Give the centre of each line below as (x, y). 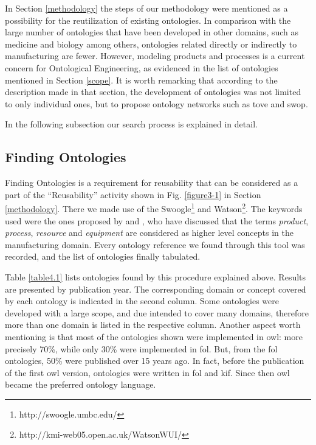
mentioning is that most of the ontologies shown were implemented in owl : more (154, 336)
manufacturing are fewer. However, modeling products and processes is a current (155, 56)
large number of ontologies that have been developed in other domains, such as (152, 32)
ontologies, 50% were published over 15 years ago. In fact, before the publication (155, 361)
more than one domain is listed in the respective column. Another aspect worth (153, 325)
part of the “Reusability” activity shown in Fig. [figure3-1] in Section (133, 194)
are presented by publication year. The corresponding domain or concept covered (156, 289)
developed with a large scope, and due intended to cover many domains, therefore (157, 312)
